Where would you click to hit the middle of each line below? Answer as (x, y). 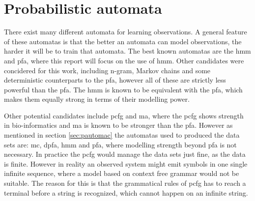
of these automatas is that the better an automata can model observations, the (123, 41)
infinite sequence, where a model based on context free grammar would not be (122, 173)
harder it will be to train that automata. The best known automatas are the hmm (127, 51)
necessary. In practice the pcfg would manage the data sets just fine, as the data (125, 154)
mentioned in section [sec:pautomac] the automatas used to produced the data (122, 135)
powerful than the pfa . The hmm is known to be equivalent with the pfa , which (123, 89)
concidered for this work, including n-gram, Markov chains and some (107, 70)
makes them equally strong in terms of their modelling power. (97, 99)
